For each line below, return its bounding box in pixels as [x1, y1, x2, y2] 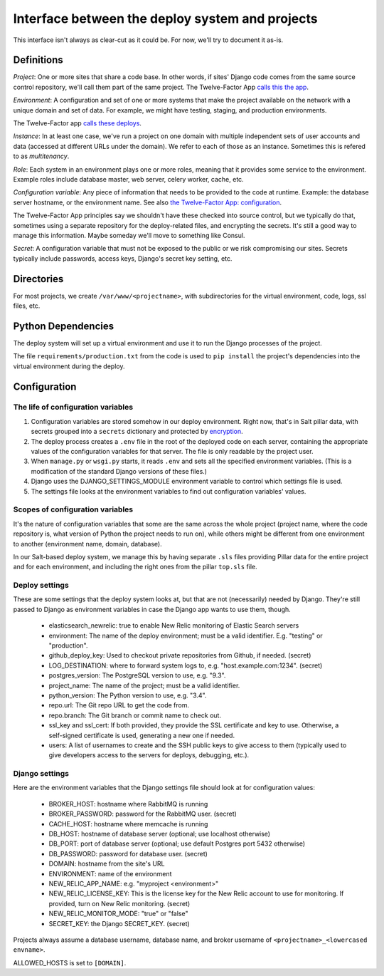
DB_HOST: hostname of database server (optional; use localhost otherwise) [48, 829, 270, 838]
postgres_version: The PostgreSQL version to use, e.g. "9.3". [48, 671, 226, 680]
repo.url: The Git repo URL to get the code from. [48, 701, 190, 710]
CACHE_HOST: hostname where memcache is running [48, 819, 208, 828]
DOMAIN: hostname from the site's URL [48, 859, 165, 868]
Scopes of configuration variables [13, 504, 134, 514]
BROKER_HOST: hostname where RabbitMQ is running [48, 799, 208, 808]
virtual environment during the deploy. [13, 362, 125, 370]
